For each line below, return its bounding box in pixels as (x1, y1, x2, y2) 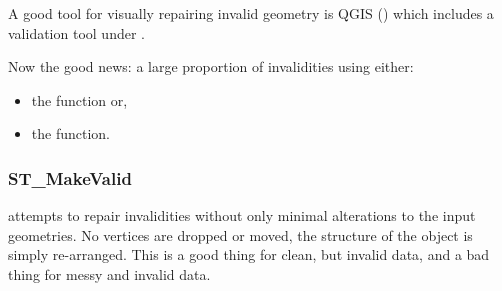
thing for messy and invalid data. (8, 263, 211, 284)
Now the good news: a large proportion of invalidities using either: (8, 56, 414, 77)
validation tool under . (8, 22, 145, 43)
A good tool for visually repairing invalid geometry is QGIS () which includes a (8, 3, 494, 23)
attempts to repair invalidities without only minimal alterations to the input (8, 205, 476, 226)
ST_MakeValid (8, 165, 132, 190)
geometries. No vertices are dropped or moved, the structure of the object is (8, 224, 473, 245)
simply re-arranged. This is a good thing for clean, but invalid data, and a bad (8, 244, 490, 265)
